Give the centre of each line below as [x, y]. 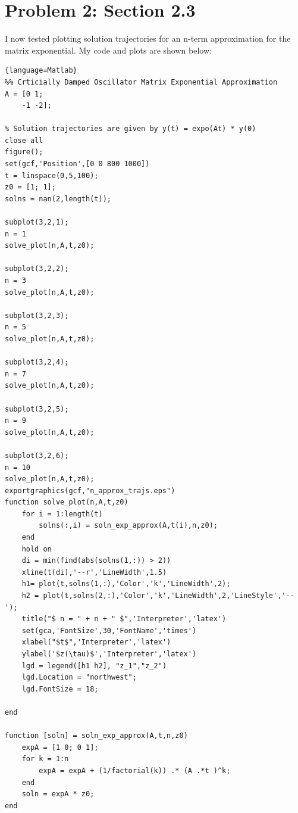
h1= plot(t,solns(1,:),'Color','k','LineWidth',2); [126, 584]
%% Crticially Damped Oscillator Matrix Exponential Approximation [141, 82]
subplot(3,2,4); [37, 362]
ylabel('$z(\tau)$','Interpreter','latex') [109, 654]
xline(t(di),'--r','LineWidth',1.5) [94, 572]
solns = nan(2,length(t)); [58, 199]
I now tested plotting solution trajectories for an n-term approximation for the [148, 38]
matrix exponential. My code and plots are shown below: [108, 50]
